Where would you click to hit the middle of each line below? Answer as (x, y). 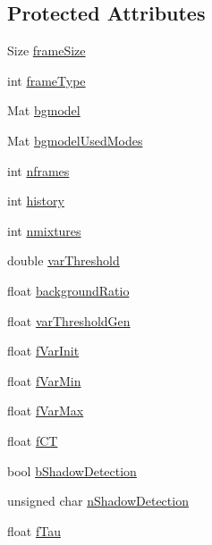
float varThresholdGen (69, 320)
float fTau (34, 530)
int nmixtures (44, 230)
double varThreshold (64, 260)
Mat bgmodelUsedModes (75, 140)
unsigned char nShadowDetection (98, 501)
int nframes (38, 170)
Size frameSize (47, 50)
